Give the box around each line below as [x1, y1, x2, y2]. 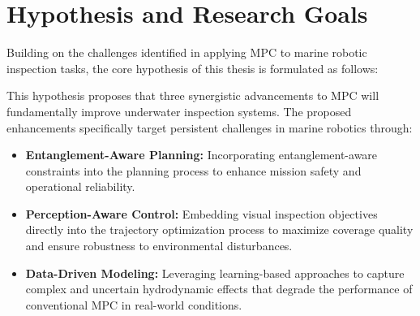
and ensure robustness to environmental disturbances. [25, 237, 293, 254]
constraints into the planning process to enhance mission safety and [25, 162, 362, 179]
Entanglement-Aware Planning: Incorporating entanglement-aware [25, 146, 378, 163]
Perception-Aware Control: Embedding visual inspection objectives [25, 205, 378, 222]
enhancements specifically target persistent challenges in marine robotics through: [6, 119, 413, 136]
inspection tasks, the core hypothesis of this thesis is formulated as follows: [6, 59, 379, 76]
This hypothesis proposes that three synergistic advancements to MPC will [6, 87, 379, 104]
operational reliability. [25, 178, 135, 195]
